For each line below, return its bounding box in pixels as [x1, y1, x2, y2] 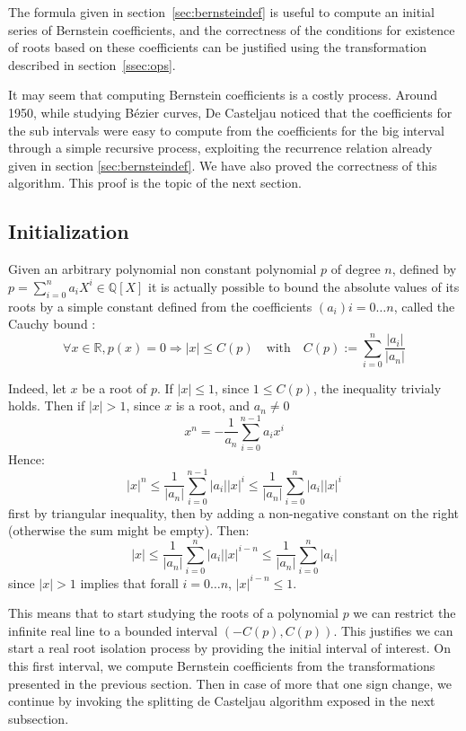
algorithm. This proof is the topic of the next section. [8, 173, 302, 192]
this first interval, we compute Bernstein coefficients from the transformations [8, 656, 435, 675]
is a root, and [175, 396, 251, 415]
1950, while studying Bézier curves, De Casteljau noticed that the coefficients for [8, 102, 453, 121]
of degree [330, 260, 381, 278]
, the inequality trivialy [313, 378, 442, 397]
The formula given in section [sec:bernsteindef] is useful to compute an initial [8, 3, 435, 21]
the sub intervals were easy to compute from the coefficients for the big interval [8, 120, 444, 139]
